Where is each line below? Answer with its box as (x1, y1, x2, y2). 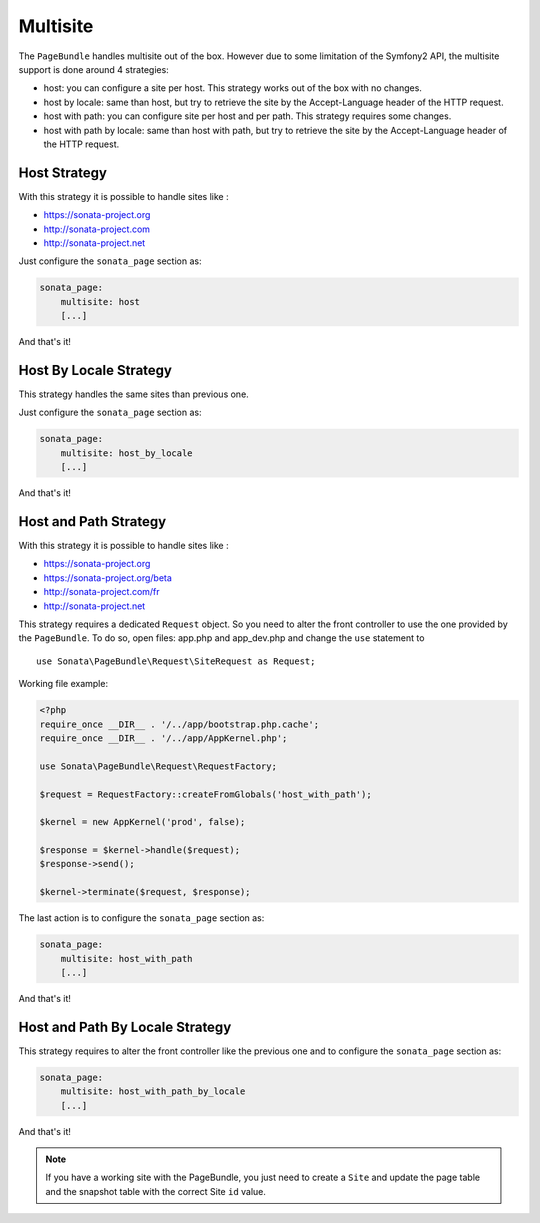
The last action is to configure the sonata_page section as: (18, 912, 265, 924)
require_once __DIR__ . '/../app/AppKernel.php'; (39, 732, 288, 744)
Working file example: (18, 678, 109, 690)
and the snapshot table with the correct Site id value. (45, 1185, 267, 1197)
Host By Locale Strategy (18, 361, 172, 379)
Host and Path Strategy (18, 513, 167, 530)
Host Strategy (18, 164, 107, 181)
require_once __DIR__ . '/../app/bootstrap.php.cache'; (39, 718, 320, 730)
